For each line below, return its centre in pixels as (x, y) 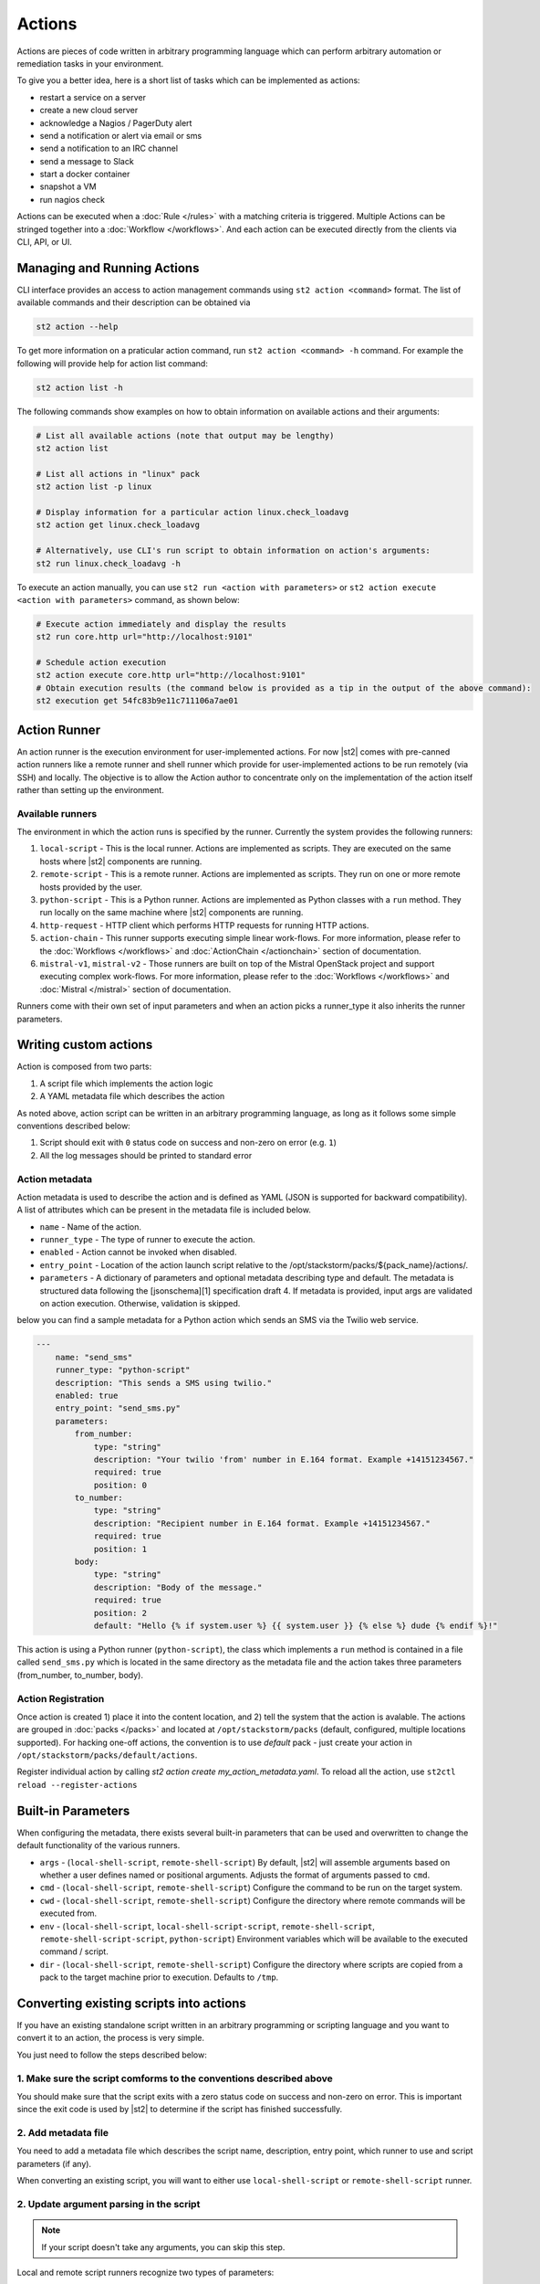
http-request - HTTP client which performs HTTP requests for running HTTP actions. (204, 925)
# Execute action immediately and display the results (161, 624)
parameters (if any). (54, 2163)
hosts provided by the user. (91, 887)
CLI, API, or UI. (45, 242)
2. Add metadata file (63, 2133)
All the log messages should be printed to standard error (146, 1155)
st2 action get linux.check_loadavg (118, 525)
